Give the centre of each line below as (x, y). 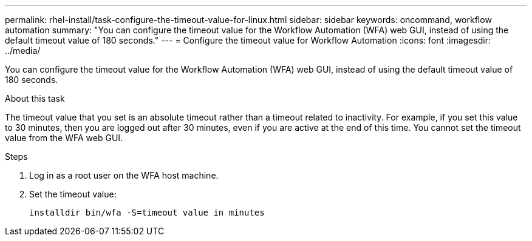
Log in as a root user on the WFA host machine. (124, 175)
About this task (35, 98)
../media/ (23, 51)
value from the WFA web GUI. (64, 138)
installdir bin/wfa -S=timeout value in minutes (147, 213)
